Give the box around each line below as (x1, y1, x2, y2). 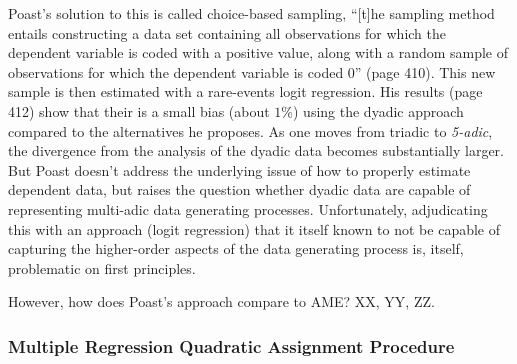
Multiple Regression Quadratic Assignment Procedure (8, 333, 455, 358)
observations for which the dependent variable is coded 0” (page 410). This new (8, 61, 496, 82)
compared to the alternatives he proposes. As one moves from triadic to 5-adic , (8, 120, 493, 141)
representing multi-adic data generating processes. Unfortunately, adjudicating (8, 198, 488, 219)
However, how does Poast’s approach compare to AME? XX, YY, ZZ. (8, 291, 435, 312)
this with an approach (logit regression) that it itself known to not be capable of (8, 218, 501, 239)
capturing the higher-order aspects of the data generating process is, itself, (8, 238, 464, 259)
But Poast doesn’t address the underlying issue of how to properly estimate (8, 159, 471, 180)
